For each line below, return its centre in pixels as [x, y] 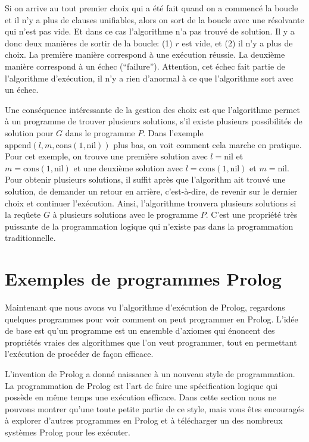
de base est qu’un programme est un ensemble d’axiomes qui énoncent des [140, 330]
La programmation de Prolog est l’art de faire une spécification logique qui [141, 385]
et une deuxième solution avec [128, 167]
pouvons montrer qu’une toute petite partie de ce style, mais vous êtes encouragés [154, 408]
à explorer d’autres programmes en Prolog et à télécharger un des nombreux [144, 420]
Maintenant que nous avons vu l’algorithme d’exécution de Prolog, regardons [145, 307]
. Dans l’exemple [173, 132]
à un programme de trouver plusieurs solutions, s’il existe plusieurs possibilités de [154, 121]
